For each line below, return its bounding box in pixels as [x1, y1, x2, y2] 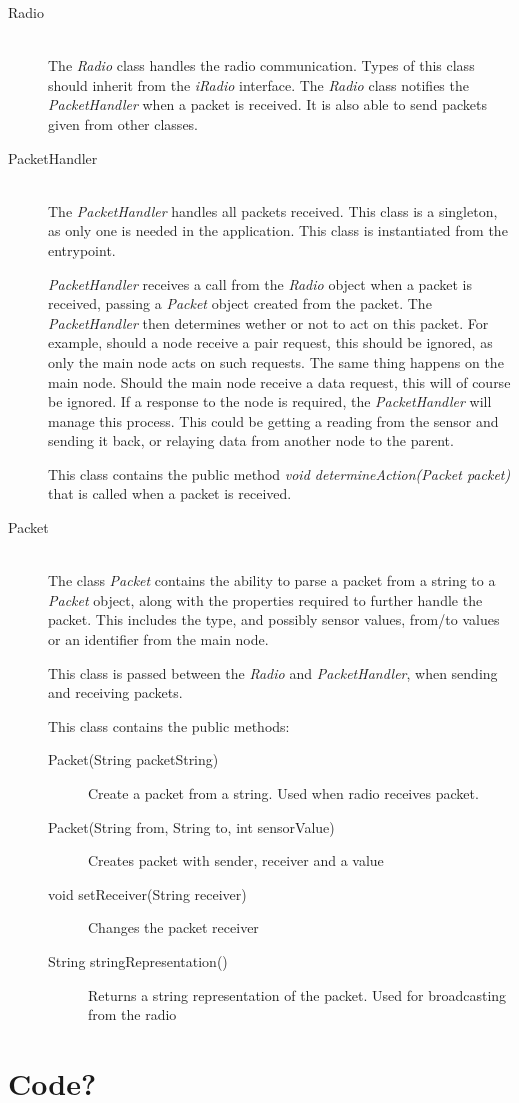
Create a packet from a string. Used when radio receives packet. [88, 783, 479, 803]
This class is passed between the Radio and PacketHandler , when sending [48, 662, 498, 683]
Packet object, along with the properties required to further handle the [48, 589, 483, 610]
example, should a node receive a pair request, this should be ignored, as [48, 332, 493, 353]
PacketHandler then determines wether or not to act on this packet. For [48, 312, 489, 333]
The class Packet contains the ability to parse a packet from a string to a [48, 570, 496, 591]
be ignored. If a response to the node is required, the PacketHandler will [48, 391, 492, 412]
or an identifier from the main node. [48, 629, 269, 650]
